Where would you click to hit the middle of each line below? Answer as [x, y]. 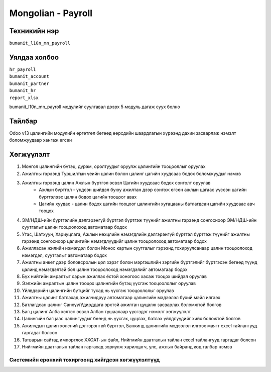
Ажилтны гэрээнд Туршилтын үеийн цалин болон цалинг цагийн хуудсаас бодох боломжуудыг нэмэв [131, 173]
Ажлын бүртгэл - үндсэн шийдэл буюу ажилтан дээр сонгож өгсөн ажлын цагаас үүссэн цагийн [143, 190]
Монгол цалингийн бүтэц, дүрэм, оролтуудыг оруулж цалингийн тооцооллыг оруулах [114, 166]
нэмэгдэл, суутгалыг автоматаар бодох [64, 255]
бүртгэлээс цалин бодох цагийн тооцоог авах [88, 197]
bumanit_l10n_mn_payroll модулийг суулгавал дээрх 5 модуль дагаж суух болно [95, 107]
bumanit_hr [23, 91]
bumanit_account [29, 76]
